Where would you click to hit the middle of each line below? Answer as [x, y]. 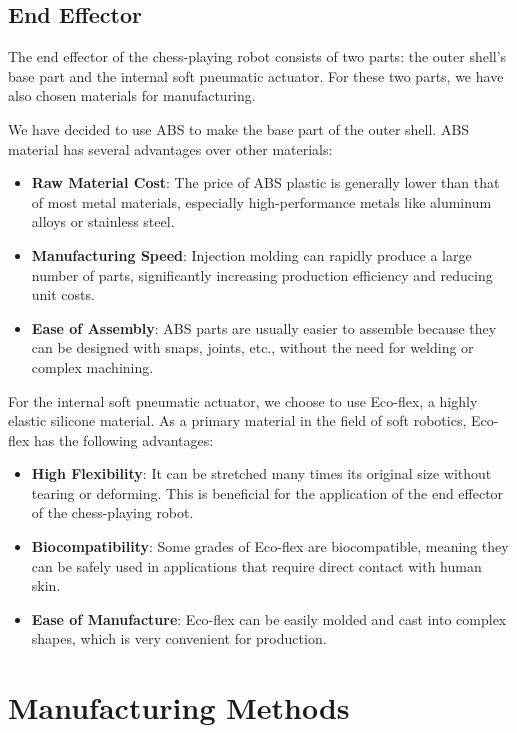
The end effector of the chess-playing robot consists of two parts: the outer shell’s [257, 56]
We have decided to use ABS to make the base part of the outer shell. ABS [239, 128]
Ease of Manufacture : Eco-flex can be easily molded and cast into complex [269, 618]
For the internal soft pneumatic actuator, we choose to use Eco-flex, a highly [243, 400]
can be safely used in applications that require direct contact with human [256, 565]
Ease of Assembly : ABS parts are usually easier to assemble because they [264, 327]
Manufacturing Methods [179, 707]
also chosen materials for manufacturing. [132, 95]
